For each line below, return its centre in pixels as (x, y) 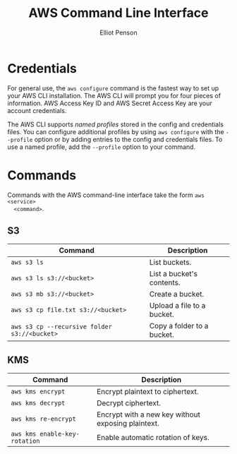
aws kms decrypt (38, 403)
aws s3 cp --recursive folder (62, 327)
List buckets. (170, 263)
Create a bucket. (177, 294)
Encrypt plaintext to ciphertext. (147, 392)
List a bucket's (173, 274)
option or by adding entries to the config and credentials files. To (128, 139)
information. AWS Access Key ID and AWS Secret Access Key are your (110, 103)
